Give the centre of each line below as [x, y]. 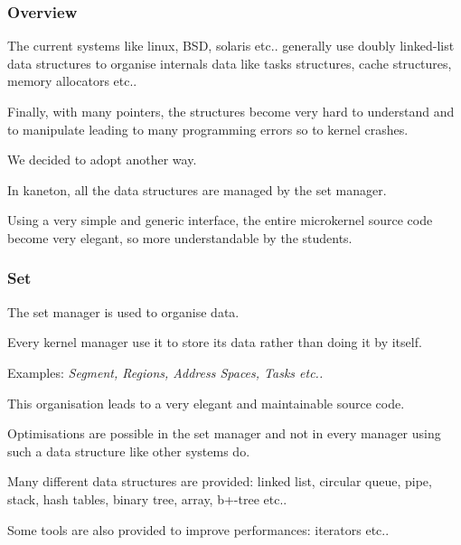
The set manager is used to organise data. [123, 311]
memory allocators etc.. [72, 81]
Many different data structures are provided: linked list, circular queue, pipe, [220, 481]
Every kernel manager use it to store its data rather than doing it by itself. [215, 342]
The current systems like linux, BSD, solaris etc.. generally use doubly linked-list [231, 46]
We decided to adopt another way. [102, 160]
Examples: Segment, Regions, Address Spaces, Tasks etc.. [165, 372]
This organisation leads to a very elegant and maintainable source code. [206, 403]
